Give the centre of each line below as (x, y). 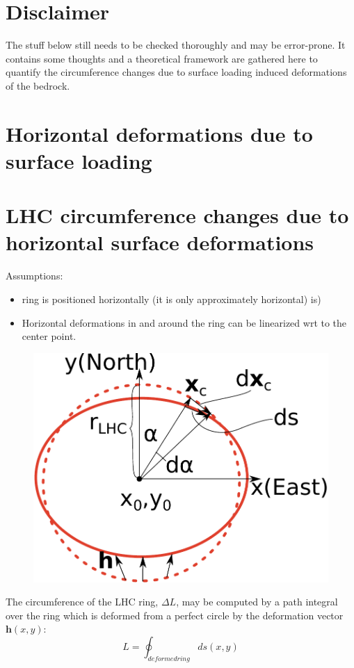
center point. (49, 336)
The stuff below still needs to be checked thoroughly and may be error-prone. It (176, 45)
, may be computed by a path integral (257, 602)
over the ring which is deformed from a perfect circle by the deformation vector (175, 615)
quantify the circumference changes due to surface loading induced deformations (176, 72)
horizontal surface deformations (160, 242)
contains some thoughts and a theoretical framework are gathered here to (162, 58)
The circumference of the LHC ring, (82, 602)
